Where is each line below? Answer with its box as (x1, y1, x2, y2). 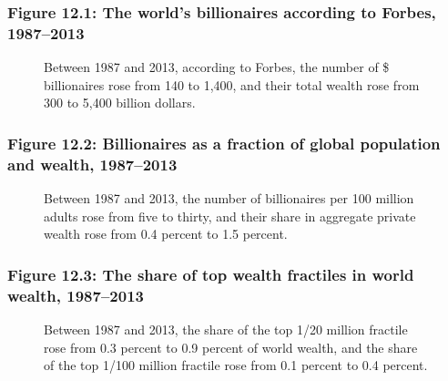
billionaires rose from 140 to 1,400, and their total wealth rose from (44, 75, 420, 94)
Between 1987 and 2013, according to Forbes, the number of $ (44, 57, 390, 77)
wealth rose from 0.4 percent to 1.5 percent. (44, 224, 288, 243)
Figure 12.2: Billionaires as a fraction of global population (7, 131, 441, 154)
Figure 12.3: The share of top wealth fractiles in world (7, 263, 414, 285)
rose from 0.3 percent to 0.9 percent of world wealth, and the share (44, 337, 418, 356)
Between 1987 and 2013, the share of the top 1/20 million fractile (44, 319, 408, 338)
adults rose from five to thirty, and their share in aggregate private (44, 206, 416, 225)
